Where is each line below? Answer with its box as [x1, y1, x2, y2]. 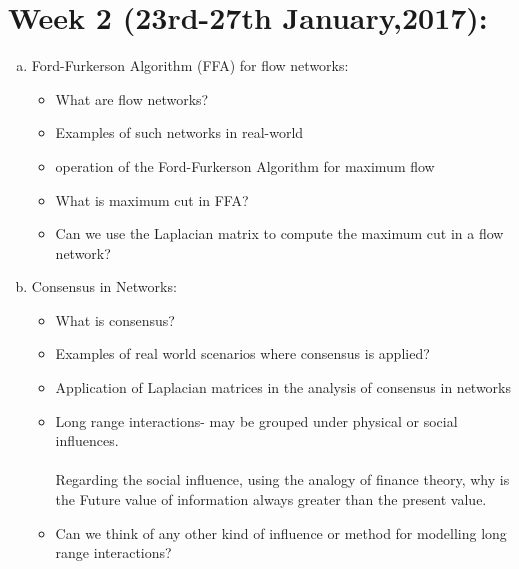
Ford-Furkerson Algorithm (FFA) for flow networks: [31, 55, 349, 76]
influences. [55, 430, 119, 451]
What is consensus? [55, 309, 175, 330]
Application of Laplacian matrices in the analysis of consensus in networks [55, 377, 512, 398]
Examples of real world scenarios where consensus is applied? [55, 343, 430, 364]
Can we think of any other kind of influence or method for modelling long [55, 522, 507, 543]
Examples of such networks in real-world [55, 122, 304, 143]
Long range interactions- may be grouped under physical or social [55, 410, 458, 431]
